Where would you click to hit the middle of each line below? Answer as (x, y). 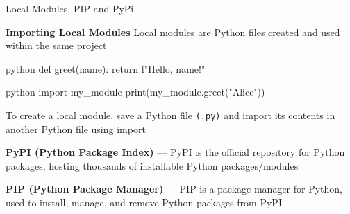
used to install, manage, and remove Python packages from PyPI (144, 202)
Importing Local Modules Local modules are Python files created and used (173, 32)
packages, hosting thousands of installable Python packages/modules (152, 165)
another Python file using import (76, 128)
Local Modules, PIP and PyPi (70, 8)
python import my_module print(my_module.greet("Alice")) (135, 92)
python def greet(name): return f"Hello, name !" (106, 68)
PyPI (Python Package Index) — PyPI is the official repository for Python (175, 152)
